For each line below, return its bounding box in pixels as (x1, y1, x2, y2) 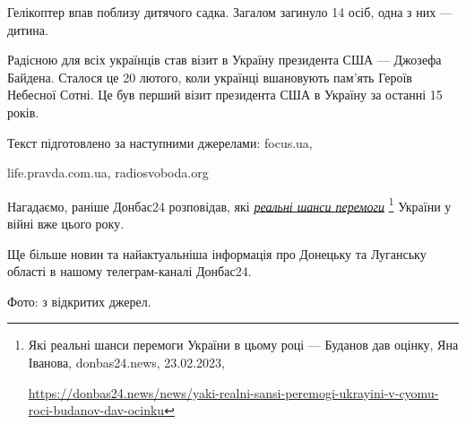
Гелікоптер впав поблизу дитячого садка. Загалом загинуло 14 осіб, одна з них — (7, 3, 453, 21)
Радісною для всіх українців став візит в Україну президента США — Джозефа (7, 50, 442, 69)
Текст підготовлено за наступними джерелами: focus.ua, (7, 133, 313, 151)
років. (7, 102, 39, 121)
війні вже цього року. (7, 214, 125, 232)
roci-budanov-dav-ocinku (28, 401, 165, 420)
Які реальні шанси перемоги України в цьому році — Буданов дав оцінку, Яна (28, 335, 459, 354)
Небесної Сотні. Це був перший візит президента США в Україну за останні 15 (7, 85, 443, 104)
